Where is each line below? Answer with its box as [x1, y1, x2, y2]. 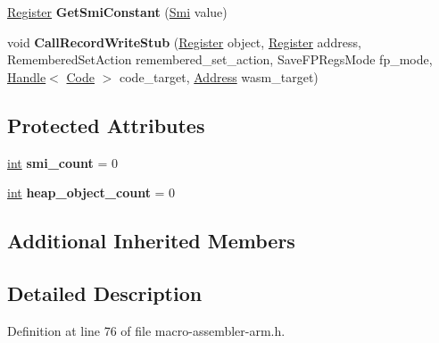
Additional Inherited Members [7, 227, 295, 255]
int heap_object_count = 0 [7, 183, 176, 202]
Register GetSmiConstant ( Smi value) [7, 3, 228, 21]
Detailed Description [7, 279, 203, 306]
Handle [7, 67, 46, 86]
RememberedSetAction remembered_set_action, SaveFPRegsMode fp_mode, [7, 50, 433, 69]
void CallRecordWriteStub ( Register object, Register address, [7, 32, 361, 51]
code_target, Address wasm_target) [120, 67, 319, 86]
